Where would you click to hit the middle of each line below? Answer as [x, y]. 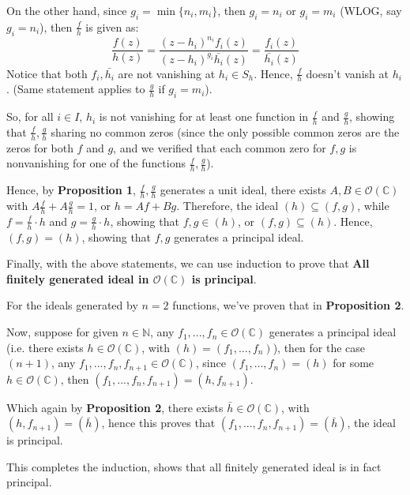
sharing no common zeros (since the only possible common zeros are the [225, 131]
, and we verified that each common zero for [220, 147]
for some [354, 363]
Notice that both [47, 73]
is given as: [112, 26]
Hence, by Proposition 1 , [71, 190]
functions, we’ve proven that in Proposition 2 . [288, 305]
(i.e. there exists [45, 347]
